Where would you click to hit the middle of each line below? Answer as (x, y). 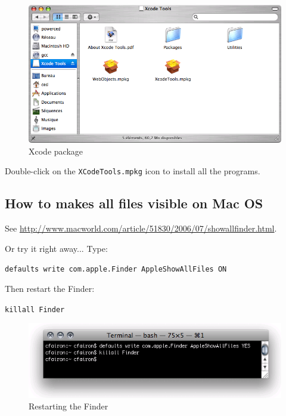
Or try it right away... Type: (56, 248)
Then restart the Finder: (50, 288)
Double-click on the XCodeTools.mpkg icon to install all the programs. (133, 171)
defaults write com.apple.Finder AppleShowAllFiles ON (116, 269)
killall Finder (35, 309)
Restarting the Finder (69, 406)
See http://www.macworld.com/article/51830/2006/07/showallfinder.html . (141, 228)
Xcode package (56, 151)
